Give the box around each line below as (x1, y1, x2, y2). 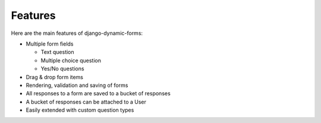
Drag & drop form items (26, 73, 83, 80)
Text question (40, 48, 74, 56)
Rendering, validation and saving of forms (26, 82, 128, 89)
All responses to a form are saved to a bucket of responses (26, 90, 171, 97)
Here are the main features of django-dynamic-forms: (11, 30, 143, 37)
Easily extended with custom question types (26, 106, 134, 114)
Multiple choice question (40, 57, 101, 64)
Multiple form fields (26, 40, 74, 47)
